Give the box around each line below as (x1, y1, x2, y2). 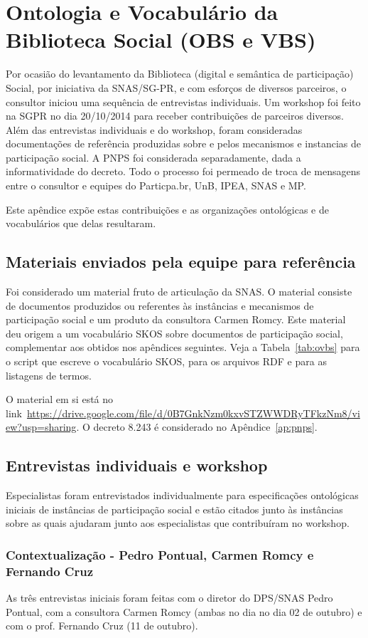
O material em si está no (6, 392, 114, 407)
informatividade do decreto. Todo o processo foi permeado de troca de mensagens (6, 164, 361, 179)
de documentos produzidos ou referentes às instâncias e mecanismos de (6, 298, 314, 313)
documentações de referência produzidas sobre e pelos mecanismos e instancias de (6, 136, 362, 151)
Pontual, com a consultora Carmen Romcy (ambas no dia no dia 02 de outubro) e (6, 604, 362, 619)
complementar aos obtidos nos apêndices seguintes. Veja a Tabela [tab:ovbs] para (6, 340, 360, 355)
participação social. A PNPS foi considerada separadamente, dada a (6, 150, 301, 164)
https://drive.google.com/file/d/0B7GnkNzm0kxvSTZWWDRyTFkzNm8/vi (26, 405, 360, 420)
